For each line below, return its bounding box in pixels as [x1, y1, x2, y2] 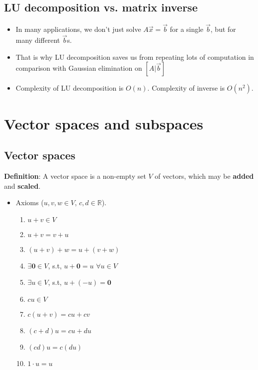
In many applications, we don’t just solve [15, 24, 141, 34]
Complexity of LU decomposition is [15, 83, 124, 93]
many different [15, 35, 60, 45]
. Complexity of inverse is [147, 83, 225, 93]
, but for [210, 24, 236, 34]
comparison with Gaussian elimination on [15, 63, 142, 73]
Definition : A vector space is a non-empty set [4, 171, 146, 181]
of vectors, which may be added [155, 171, 254, 181]
